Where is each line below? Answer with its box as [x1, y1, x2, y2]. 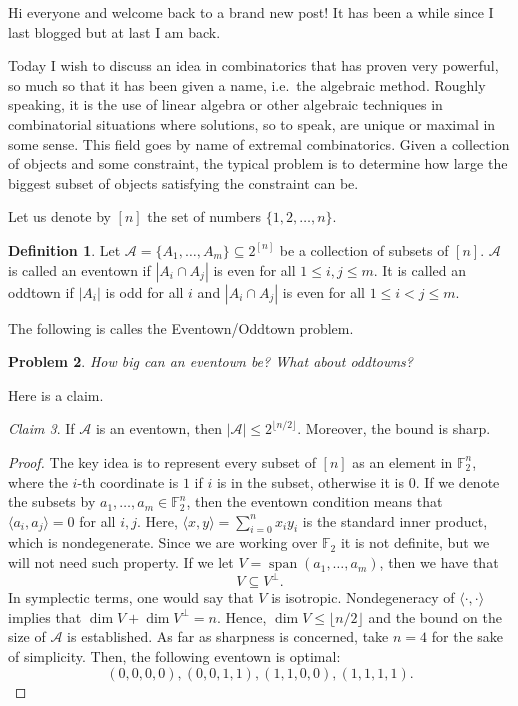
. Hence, [216, 606, 267, 627]
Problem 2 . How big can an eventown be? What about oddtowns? [8, 351, 413, 372]
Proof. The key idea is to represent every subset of [8, 451, 316, 472]
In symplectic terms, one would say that [8, 587, 254, 608]
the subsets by [8, 491, 96, 512]
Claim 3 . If [8, 418, 75, 439]
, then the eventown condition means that [186, 491, 443, 512]
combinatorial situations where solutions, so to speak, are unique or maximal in [8, 113, 496, 134]
